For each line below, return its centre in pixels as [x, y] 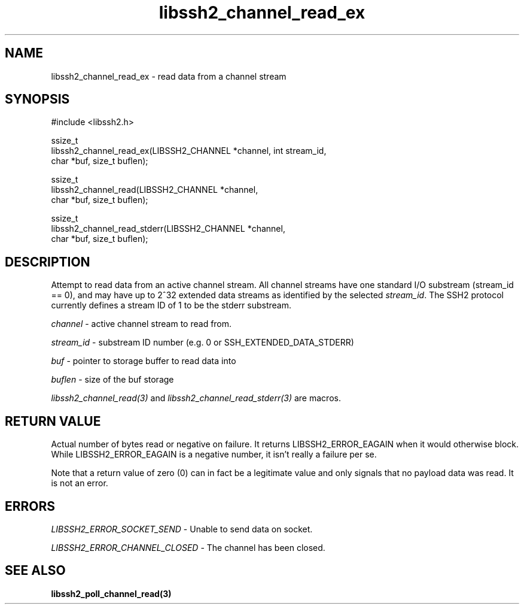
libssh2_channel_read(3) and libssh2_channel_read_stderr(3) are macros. [196, 398]
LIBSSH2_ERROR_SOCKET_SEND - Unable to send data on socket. [182, 529]
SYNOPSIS [37, 99]
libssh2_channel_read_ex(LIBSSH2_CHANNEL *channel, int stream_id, [189, 151]
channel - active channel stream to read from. [141, 324]
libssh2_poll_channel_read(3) [111, 593]
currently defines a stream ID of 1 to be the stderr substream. [171, 305]
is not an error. [80, 483]
